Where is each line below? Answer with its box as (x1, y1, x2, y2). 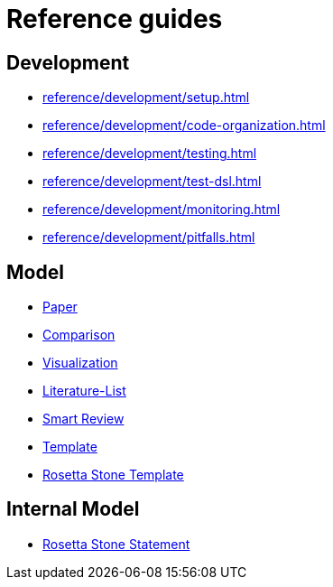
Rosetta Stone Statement (42, 536, 190, 552)
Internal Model (6, 498, 140, 521)
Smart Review (42, 411, 125, 427)
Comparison (42, 327, 116, 343)
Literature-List (42, 383, 126, 399)
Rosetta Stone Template (42, 467, 184, 483)
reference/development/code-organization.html (42, 117, 326, 134)
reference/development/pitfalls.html (42, 229, 255, 246)
